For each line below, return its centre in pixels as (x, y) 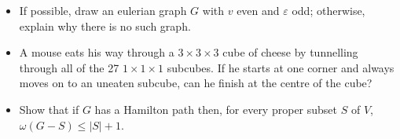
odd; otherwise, (328, 10)
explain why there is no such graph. (105, 26)
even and (258, 10)
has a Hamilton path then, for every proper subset (216, 109)
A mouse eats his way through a (97, 52)
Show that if (49, 109)
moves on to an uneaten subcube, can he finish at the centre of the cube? (196, 83)
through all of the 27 (69, 67)
